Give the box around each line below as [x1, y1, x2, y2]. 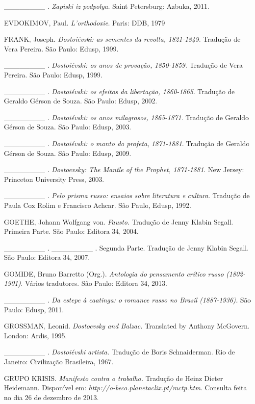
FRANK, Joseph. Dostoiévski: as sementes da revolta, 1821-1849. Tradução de [4, 34, 241, 44]
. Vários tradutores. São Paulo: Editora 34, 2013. [21, 278, 167, 288]
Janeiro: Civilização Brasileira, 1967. [4, 356, 114, 367]
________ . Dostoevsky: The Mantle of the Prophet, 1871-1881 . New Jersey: [4, 164, 244, 175]
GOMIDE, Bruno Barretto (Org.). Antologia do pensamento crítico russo [4, 268, 224, 278]
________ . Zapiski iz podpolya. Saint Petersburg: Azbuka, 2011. [4, 1, 209, 11]
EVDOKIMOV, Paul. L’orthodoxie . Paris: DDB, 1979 [4, 17, 165, 27]
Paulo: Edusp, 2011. [4, 304, 64, 314]
